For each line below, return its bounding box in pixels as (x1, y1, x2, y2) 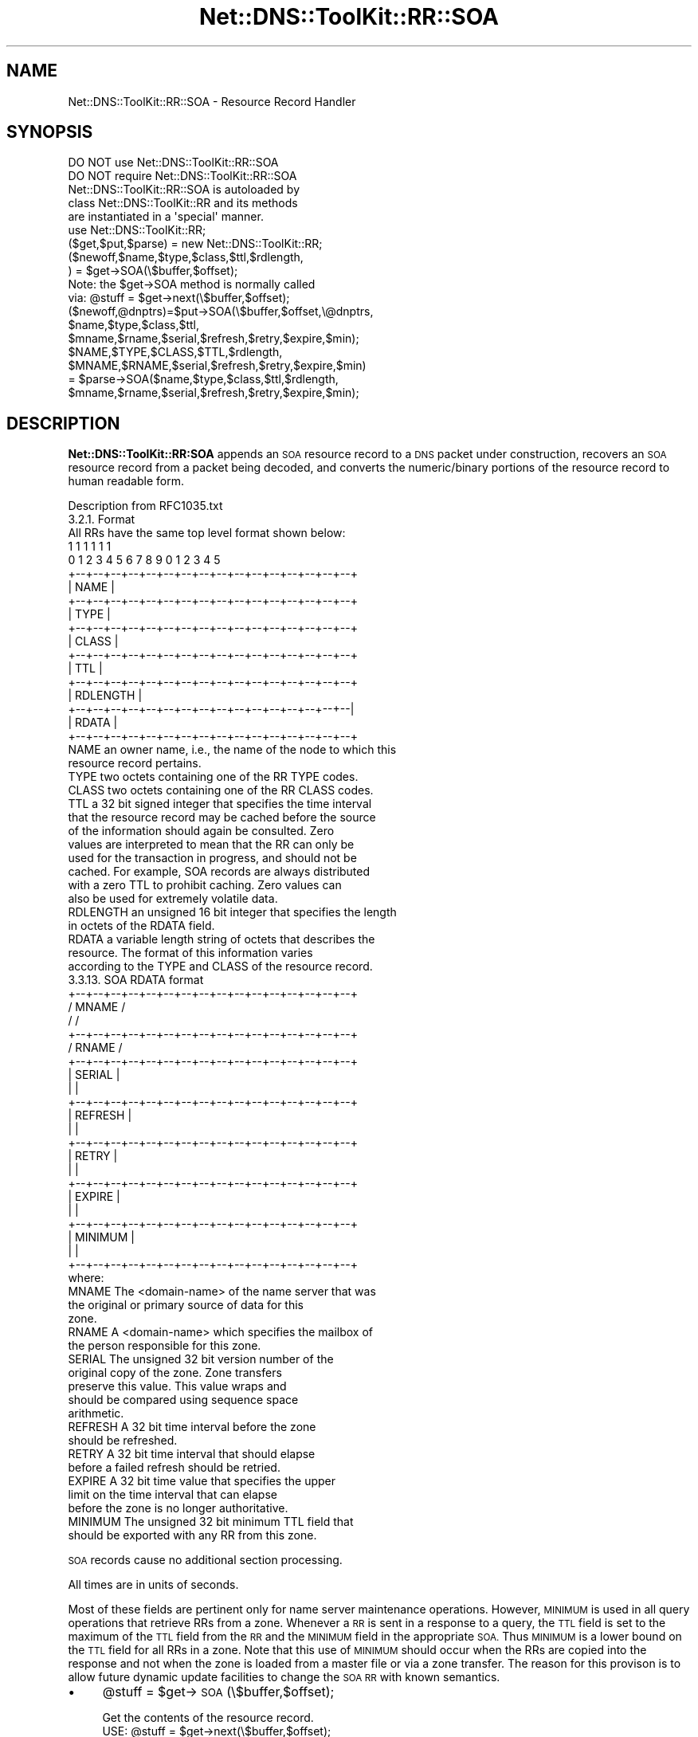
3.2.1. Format (68, 512, 135, 527)
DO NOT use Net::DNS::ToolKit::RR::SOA (68, 155, 279, 170)
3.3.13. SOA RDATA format (68, 973, 204, 987)
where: (68, 1271, 104, 1285)
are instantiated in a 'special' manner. (68, 210, 264, 224)
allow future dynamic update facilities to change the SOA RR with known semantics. (68, 1670, 500, 1684)
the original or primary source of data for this (68, 1298, 304, 1312)
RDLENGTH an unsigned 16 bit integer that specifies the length (68, 905, 397, 919)
